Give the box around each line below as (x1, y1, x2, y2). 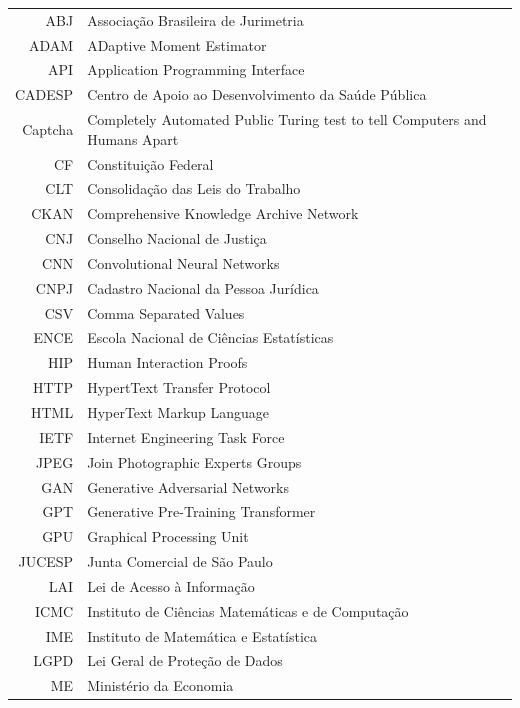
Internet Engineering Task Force (87, 426, 285, 447)
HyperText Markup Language (87, 402, 270, 422)
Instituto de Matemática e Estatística (87, 625, 318, 646)
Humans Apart (87, 128, 179, 149)
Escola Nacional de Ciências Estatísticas (87, 327, 334, 348)
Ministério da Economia (87, 675, 234, 696)
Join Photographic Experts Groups (87, 451, 302, 472)
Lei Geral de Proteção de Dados (87, 650, 283, 671)
